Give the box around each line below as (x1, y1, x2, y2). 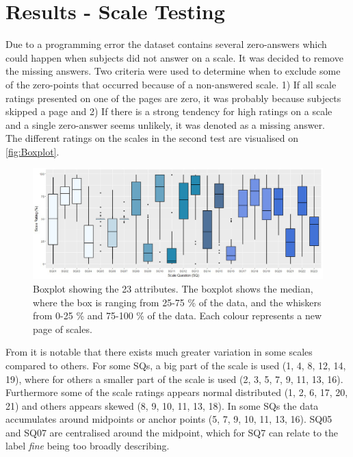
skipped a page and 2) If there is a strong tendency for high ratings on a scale (5, 104, 332, 119)
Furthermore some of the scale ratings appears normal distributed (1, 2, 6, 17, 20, (5, 385, 348, 399)
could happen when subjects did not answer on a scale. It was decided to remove (5, 50, 343, 64)
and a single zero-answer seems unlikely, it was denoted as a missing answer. (5, 117, 326, 132)
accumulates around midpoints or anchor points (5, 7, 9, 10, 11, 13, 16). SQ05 (5, 412, 332, 426)
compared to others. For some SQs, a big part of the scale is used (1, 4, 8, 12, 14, (5, 358, 346, 372)
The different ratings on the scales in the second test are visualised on (5, 131, 298, 145)
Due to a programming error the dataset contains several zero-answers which (5, 37, 327, 51)
